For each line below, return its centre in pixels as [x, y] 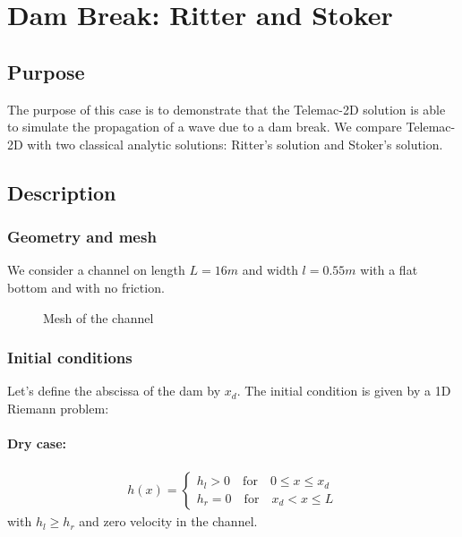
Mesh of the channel [98, 317]
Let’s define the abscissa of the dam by [114, 391]
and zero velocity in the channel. [168, 521]
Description [62, 192]
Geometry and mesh [82, 237]
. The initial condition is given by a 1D [344, 391]
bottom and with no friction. [86, 287]
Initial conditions [70, 358]
